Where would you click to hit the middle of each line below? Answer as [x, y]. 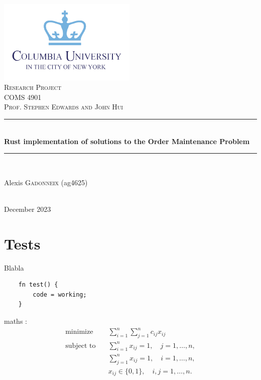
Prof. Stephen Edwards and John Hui [63, 107]
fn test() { [38, 285]
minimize [79, 332]
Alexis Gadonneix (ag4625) [46, 182]
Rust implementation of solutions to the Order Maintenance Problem [127, 141]
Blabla [14, 267]
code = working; [60, 294]
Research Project [33, 87]
